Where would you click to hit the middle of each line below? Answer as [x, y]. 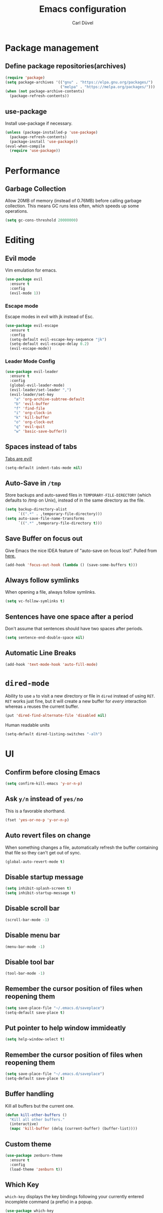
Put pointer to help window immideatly [65, 1028]
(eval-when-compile [25, 146]
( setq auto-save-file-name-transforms [45, 519]
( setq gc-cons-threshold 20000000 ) [42, 220]
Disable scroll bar [33, 909]
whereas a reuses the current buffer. [42, 706]
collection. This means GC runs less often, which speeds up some [72, 206]
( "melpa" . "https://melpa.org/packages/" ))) [107, 87]
